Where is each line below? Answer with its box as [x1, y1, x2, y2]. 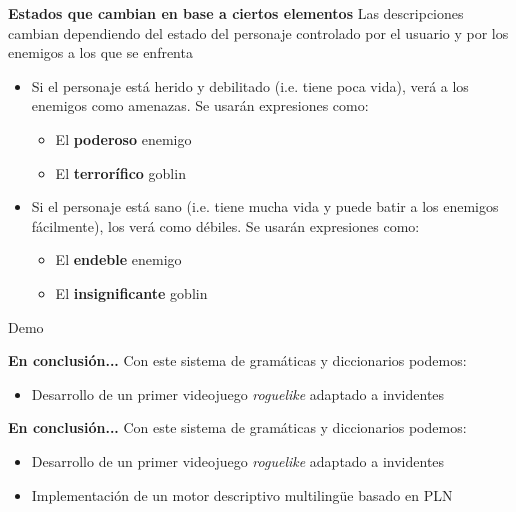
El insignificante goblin [55, 282, 208, 303]
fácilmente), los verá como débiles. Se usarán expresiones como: [31, 215, 420, 236]
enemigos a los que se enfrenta [8, 42, 193, 63]
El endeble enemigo [55, 249, 182, 270]
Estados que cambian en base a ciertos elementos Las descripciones [8, 3, 464, 23]
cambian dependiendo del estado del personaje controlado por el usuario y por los [8, 22, 509, 43]
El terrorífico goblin [55, 162, 186, 183]
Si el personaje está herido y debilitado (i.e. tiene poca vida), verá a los [31, 75, 469, 96]
